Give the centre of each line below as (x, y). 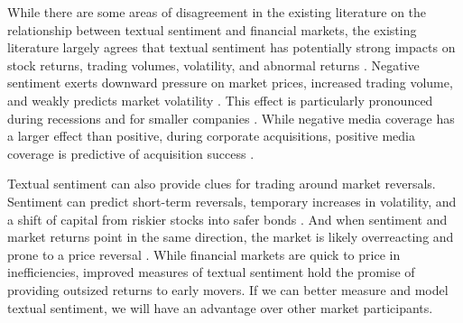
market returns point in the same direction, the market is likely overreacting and (231, 237)
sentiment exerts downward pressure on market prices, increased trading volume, (230, 83)
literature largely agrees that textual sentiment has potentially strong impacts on (231, 47)
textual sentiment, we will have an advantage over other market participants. (220, 307)
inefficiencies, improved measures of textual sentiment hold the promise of (211, 272)
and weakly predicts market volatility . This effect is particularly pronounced (220, 100)
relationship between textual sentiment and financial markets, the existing (212, 29)
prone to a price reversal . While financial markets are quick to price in (204, 254)
